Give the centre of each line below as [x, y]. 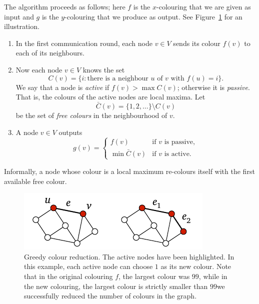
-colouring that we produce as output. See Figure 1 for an [153, 16]
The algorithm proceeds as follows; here [65, 6]
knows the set [104, 69]
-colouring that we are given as [204, 6]
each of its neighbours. [50, 53]
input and [19, 16]
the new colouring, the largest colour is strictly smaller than [116, 286]
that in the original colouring [68, 276]
